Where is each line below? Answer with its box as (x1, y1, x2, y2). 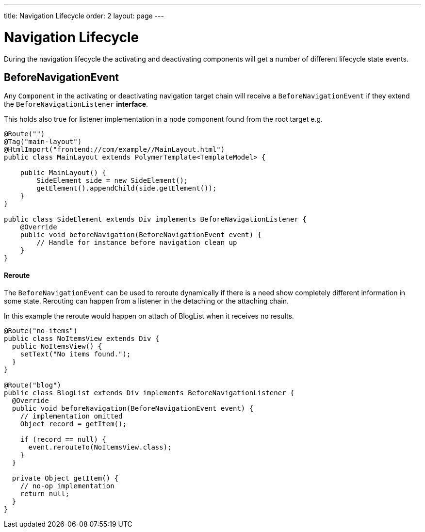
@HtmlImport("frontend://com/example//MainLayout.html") (4, 145, 225, 154)
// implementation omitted (20, 412, 123, 420)
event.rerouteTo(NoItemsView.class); (28, 443, 172, 451)
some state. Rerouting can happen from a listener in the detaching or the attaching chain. (4, 296, 289, 305)
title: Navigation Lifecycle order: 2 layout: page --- (4, 12, 164, 20)
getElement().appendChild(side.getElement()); (36, 184, 217, 193)
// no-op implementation (20, 482, 114, 490)
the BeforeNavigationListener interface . (4, 100, 148, 109)
